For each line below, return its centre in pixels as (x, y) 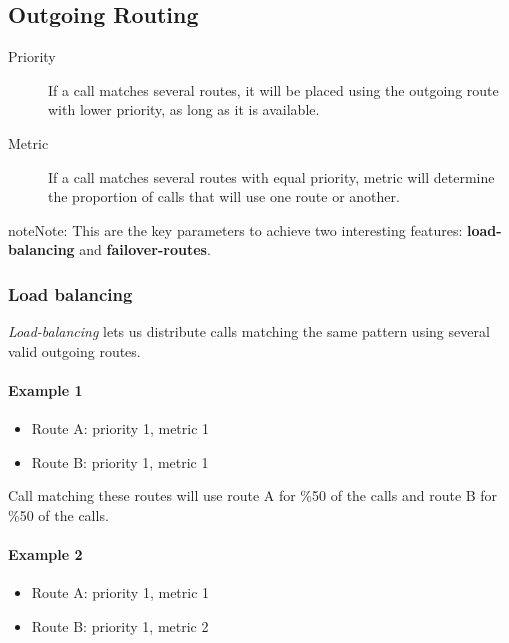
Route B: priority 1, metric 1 (120, 461)
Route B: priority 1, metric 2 (120, 625)
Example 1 (45, 389)
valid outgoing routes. (74, 350)
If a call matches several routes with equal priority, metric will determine (271, 176)
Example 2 (45, 554)
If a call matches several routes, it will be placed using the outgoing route (273, 89)
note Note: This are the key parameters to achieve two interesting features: (235, 229)
